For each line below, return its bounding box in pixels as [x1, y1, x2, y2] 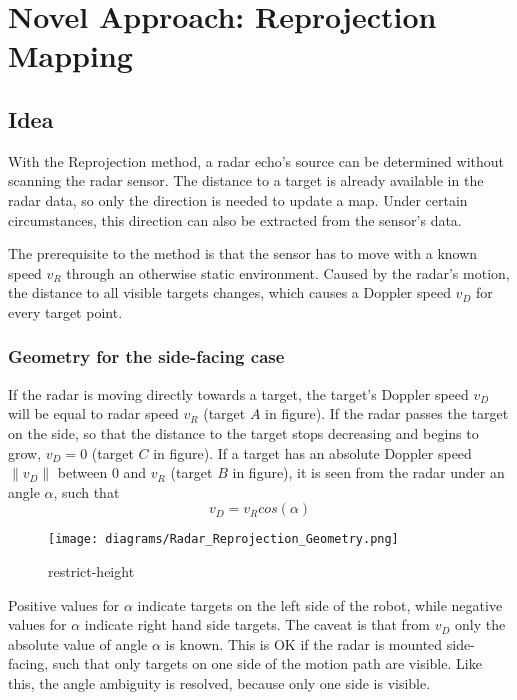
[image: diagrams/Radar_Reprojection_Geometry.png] [48, 532, 399, 547]
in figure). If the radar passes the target [265, 403, 509, 424]
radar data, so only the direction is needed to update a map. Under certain [8, 189, 468, 210]
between [57, 462, 108, 483]
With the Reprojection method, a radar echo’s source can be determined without [8, 150, 504, 171]
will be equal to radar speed [8, 403, 179, 424]
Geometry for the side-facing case [8, 344, 285, 369]
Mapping [8, 35, 133, 76]
